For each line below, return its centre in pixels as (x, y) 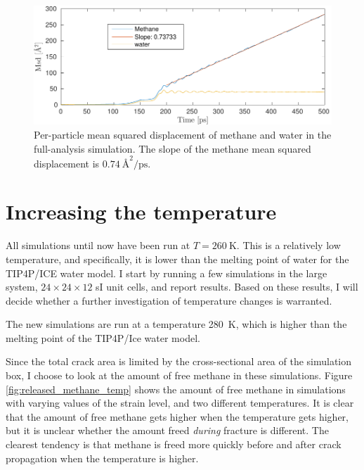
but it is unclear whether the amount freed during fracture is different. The (167, 430)
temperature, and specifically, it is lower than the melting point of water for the (177, 259)
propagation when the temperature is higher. (102, 458)
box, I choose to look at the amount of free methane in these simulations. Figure (179, 375)
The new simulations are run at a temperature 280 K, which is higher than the (176, 324)
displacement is (67, 163)
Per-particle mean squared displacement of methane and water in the (183, 134)
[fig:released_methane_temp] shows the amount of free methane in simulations (176, 389)
